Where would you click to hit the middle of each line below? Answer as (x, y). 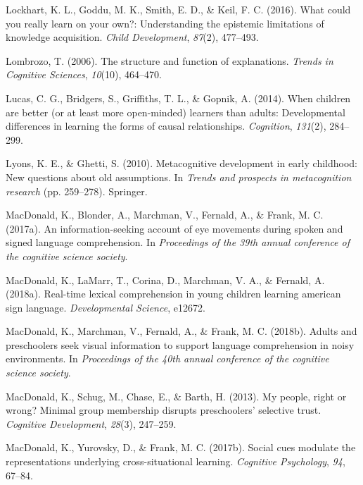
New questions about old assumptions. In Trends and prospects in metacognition (179, 177)
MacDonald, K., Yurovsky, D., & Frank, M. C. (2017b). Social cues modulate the (181, 447)
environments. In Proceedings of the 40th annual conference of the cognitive (167, 358)
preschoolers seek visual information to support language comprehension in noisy (180, 344)
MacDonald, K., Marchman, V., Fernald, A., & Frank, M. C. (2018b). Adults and (181, 331)
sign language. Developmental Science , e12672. (106, 307)
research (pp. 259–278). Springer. (77, 191)
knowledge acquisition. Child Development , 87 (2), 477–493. (132, 37)
